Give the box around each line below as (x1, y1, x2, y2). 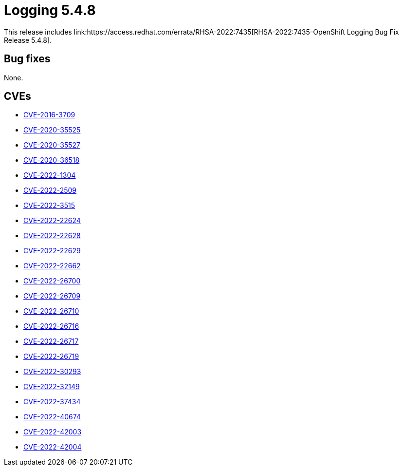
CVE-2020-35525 (23, 126, 81, 134)
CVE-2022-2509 (23, 186, 77, 195)
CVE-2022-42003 (23, 428, 82, 436)
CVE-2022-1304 (23, 171, 76, 180)
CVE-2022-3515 (23, 201, 75, 210)
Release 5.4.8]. (4, 36, 52, 44)
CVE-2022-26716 (23, 322, 79, 331)
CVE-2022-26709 (23, 292, 81, 301)
